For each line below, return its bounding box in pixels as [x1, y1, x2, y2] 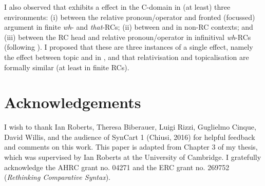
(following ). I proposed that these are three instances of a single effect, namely [4, 42, 253, 52]
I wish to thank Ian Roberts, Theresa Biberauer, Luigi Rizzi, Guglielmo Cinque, [4, 121, 256, 132]
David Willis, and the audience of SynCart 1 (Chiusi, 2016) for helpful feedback [4, 131, 255, 142]
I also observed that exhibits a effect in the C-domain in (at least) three [4, 2, 231, 12]
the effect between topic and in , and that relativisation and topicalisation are [4, 51, 249, 62]
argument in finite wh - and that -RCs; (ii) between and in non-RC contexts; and [4, 22, 253, 32]
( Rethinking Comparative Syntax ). [4, 172, 111, 182]
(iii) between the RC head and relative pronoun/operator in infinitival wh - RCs [4, 31, 251, 42]
